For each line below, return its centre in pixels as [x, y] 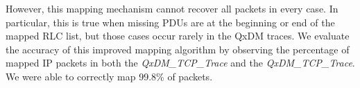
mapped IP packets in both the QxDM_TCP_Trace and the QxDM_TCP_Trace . [180, 63]
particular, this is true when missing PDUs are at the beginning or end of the [170, 22]
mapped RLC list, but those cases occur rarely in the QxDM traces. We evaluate [178, 36]
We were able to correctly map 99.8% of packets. [109, 76]
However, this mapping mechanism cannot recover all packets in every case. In [172, 8]
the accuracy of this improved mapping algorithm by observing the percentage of [178, 49]
